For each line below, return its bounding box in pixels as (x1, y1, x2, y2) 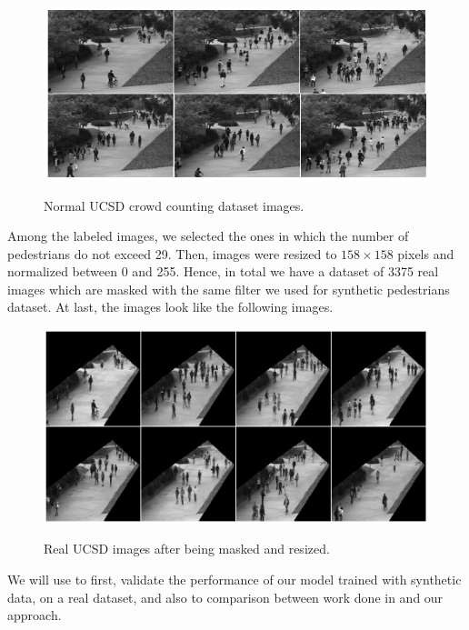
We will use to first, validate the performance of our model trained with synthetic (7, 570, 462, 588)
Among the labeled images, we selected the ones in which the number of (7, 226, 409, 245)
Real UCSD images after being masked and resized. (44, 539, 330, 558)
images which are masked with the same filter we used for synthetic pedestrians (7, 279, 450, 298)
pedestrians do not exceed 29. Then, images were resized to (7, 244, 337, 263)
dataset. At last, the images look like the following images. (7, 297, 334, 316)
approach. (7, 605, 62, 625)
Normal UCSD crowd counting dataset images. (44, 195, 304, 215)
